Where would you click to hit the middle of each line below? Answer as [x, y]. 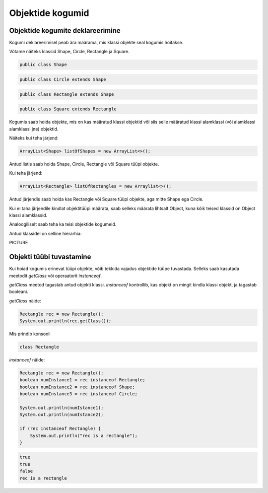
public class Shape [43, 65]
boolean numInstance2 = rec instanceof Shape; [77, 387]
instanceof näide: [27, 360]
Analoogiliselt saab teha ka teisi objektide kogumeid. [63, 224]
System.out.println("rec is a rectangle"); [84, 435]
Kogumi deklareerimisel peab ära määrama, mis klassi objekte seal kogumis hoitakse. [96, 43]
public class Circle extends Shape [63, 80]
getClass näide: [25, 301]
